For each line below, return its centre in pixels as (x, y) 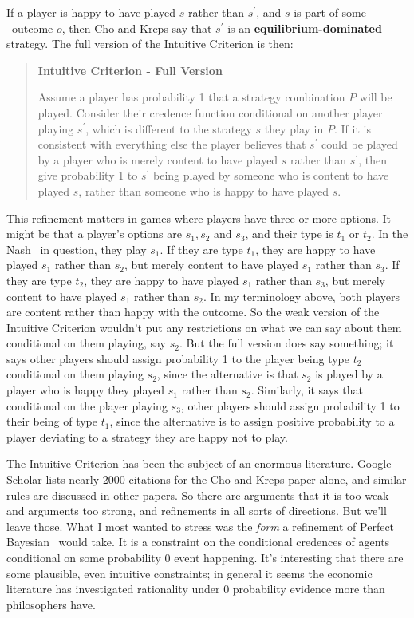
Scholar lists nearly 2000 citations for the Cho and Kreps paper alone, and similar (207, 479)
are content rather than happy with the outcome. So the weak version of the (193, 312)
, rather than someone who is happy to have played (203, 190)
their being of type (52, 421)
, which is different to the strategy (169, 128)
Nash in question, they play (77, 249)
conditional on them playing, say (86, 343)
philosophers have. (51, 604)
